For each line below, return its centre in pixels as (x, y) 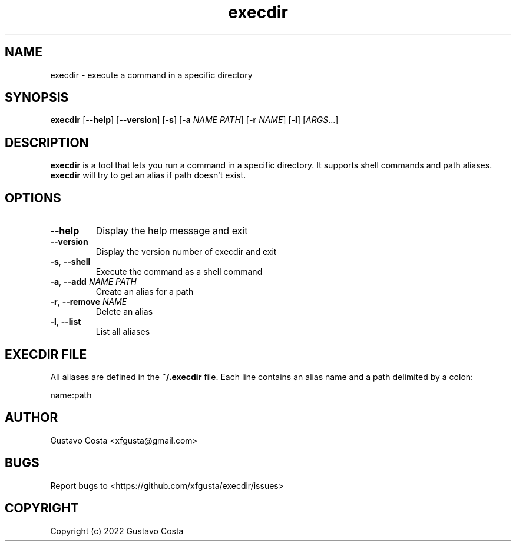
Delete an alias (124, 312)
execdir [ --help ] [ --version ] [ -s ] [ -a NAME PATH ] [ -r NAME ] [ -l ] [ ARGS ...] (194, 120)
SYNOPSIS (37, 98)
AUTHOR (32, 418)
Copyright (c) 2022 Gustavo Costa (117, 531)
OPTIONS (33, 198)
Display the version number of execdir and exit (186, 252)
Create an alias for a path (145, 292)
